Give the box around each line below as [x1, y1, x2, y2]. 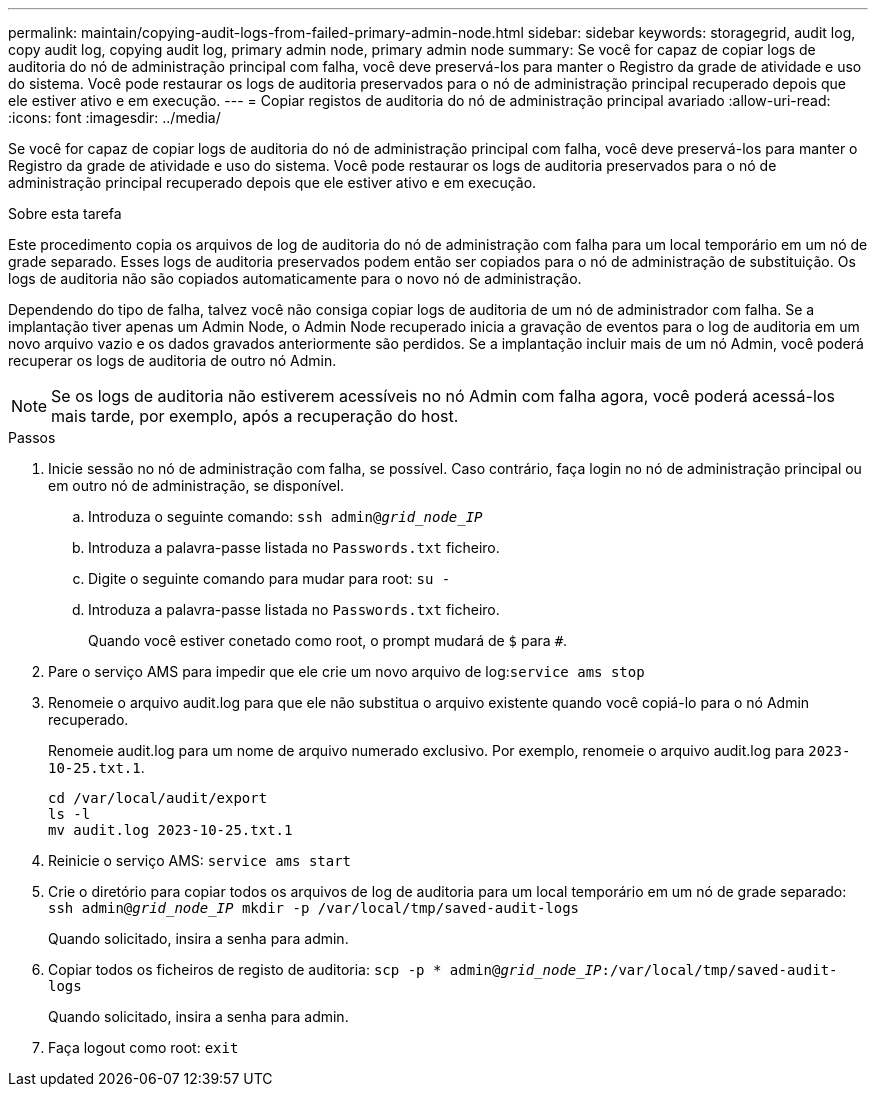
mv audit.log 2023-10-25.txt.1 [48, 822, 293, 838]
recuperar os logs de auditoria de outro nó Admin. [8, 352, 337, 369]
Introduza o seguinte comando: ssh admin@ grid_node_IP [88, 508, 483, 525]
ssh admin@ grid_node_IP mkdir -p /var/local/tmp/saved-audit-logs [48, 900, 580, 916]
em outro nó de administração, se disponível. [48, 477, 345, 494]
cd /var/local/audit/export [48, 790, 268, 806]
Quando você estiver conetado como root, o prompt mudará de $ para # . [88, 632, 568, 649]
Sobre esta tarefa [8, 205, 122, 222]
